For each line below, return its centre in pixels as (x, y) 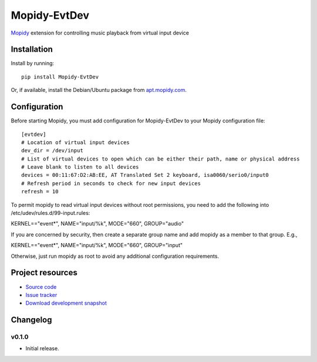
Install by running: (33, 63)
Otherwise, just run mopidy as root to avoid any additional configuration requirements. (115, 256)
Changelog (31, 320)
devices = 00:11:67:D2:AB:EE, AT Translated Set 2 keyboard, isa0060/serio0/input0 (145, 175)
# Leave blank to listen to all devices (80, 167)
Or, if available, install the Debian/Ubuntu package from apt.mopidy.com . (99, 90)
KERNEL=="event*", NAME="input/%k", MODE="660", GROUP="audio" (97, 224)
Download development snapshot (66, 303)
